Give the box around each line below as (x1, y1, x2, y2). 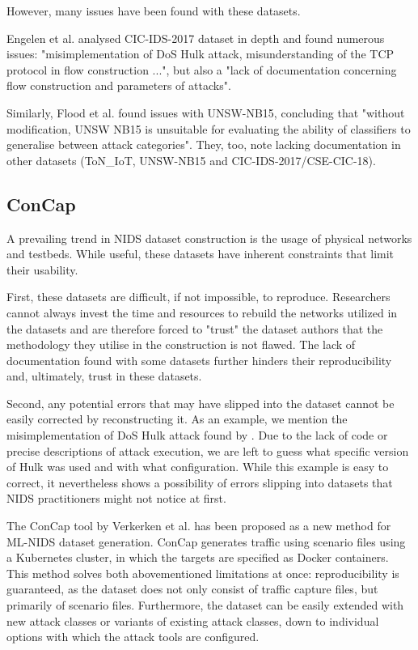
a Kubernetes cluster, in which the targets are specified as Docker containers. (6, 549, 389, 566)
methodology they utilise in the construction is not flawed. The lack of (6, 336, 356, 353)
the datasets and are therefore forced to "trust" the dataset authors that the (6, 320, 383, 337)
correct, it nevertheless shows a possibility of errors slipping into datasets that (6, 474, 393, 491)
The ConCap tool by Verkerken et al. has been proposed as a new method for (6, 517, 391, 534)
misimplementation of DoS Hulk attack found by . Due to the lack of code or (6, 427, 388, 444)
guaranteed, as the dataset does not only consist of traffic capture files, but (6, 580, 378, 597)
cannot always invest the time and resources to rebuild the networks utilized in (6, 304, 398, 321)
